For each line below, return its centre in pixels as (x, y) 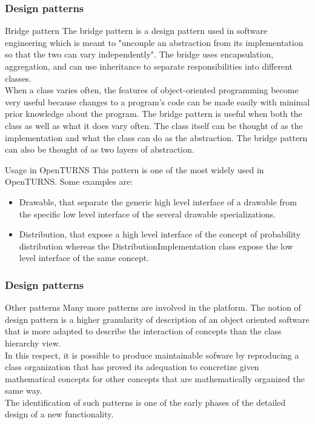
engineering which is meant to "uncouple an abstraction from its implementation (154, 42)
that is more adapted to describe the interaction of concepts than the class (143, 331)
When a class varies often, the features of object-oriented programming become (152, 90)
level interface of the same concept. (84, 258)
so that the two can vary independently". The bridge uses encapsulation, (139, 54)
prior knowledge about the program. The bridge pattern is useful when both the (154, 114)
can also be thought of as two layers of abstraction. (100, 149)
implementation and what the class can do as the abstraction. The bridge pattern (156, 137)
